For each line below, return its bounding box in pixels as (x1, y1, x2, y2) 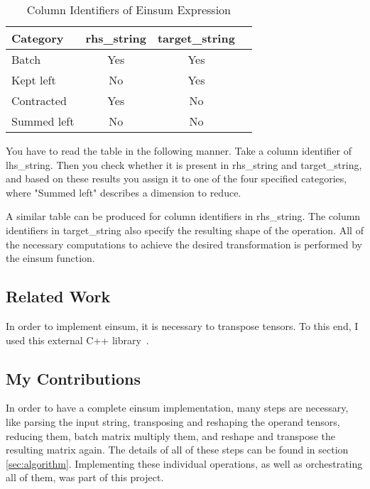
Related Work (6, 285, 111, 307)
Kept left (11, 72, 56, 88)
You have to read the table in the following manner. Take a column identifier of (6, 143, 352, 158)
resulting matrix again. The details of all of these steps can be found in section (6, 442, 349, 457)
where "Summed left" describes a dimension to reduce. (6, 185, 241, 199)
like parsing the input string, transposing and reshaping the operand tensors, (6, 414, 340, 429)
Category (11, 30, 64, 46)
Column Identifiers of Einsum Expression (26, 1, 231, 18)
